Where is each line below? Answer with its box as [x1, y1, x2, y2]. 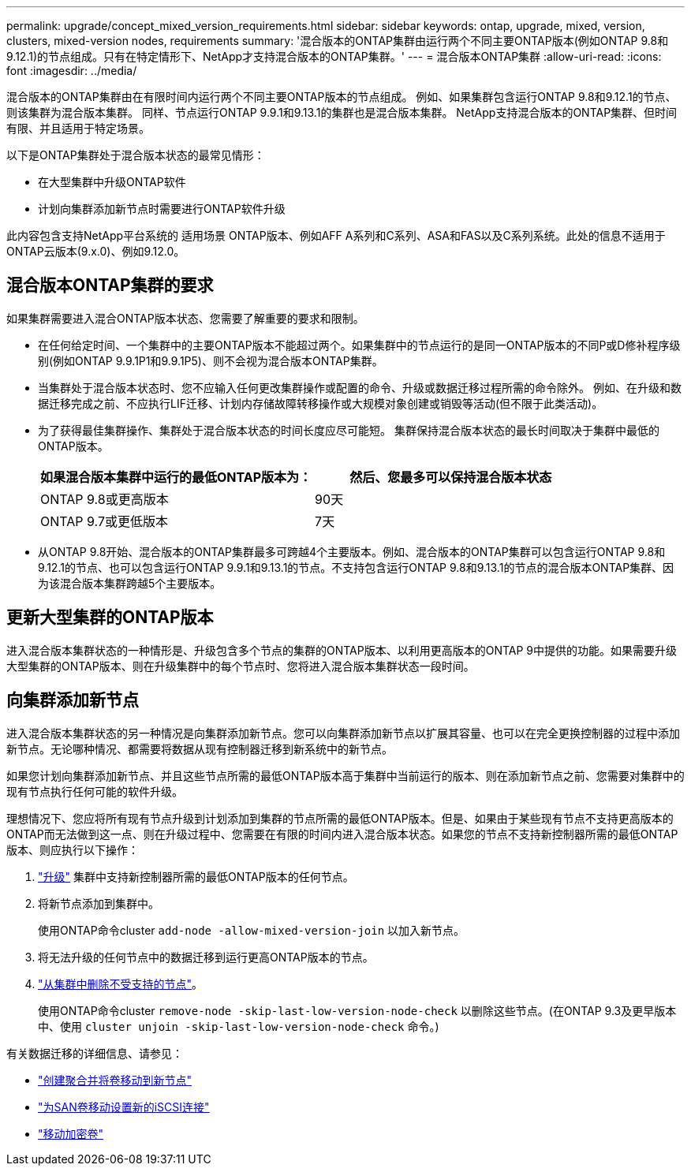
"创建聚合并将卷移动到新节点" [38, 1073, 192, 1087]
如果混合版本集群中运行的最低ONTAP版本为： [40, 468, 312, 485]
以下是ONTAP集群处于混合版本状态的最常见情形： [6, 148, 265, 162]
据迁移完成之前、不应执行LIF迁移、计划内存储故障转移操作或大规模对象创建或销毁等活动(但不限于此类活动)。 [38, 396, 603, 410]
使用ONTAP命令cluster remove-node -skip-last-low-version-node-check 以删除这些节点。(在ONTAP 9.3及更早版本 [38, 1003, 677, 1017]
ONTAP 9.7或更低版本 [40, 513, 168, 529]
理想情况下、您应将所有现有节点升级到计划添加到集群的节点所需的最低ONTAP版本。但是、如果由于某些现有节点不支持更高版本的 [6, 811, 674, 825]
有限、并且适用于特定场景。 [6, 121, 150, 135]
